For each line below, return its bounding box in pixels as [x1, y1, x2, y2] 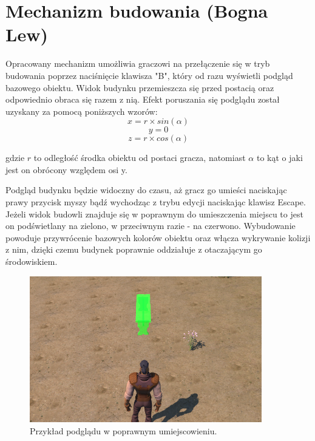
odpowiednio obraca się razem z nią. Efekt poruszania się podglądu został [5, 93, 280, 106]
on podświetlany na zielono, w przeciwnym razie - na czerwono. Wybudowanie [5, 219, 296, 232]
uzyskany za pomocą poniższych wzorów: [5, 104, 158, 117]
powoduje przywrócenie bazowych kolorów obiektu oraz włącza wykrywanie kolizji [5, 231, 311, 244]
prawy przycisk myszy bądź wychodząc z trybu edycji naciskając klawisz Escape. [5, 196, 306, 208]
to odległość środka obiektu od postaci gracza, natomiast [33, 151, 246, 164]
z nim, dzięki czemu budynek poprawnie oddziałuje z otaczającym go [5, 243, 262, 256]
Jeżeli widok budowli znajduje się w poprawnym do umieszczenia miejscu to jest [5, 207, 303, 220]
